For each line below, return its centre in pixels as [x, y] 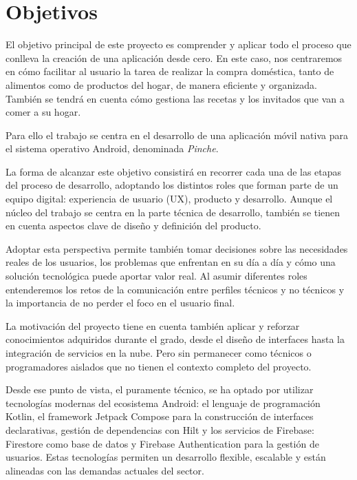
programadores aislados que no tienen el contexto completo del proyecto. [159, 366]
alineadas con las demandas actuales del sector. [105, 470]
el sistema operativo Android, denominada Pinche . [112, 148]
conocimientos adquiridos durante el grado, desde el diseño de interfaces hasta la [175, 339]
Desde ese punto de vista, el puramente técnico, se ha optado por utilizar [160, 389]
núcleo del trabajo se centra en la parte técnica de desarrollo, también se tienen [173, 212]
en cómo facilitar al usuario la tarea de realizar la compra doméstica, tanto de [170, 71]
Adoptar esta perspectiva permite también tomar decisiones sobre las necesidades [177, 248]
